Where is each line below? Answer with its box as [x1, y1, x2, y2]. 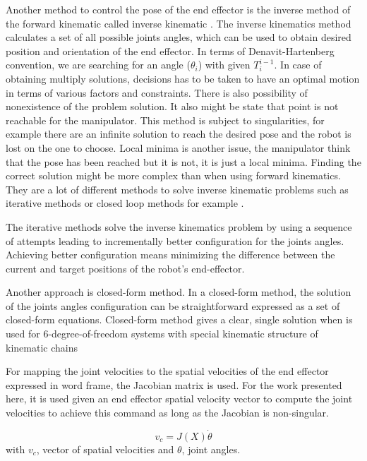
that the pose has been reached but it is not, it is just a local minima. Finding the [6, 154, 361, 169]
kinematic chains [6, 340, 78, 354]
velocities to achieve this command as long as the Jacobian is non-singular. [6, 405, 329, 420]
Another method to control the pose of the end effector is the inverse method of [6, 2, 351, 16]
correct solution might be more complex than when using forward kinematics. [6, 168, 341, 183]
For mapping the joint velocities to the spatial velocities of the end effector [6, 364, 329, 378]
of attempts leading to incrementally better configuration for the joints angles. [6, 233, 344, 248]
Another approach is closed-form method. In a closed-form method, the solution [6, 285, 351, 299]
